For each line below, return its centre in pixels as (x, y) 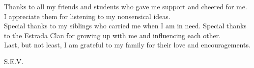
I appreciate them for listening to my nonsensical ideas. (87, 16)
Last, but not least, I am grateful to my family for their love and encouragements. (127, 45)
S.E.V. (14, 61)
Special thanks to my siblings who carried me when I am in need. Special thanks (125, 26)
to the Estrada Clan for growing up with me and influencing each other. (113, 35)
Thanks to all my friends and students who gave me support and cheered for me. (126, 6)
